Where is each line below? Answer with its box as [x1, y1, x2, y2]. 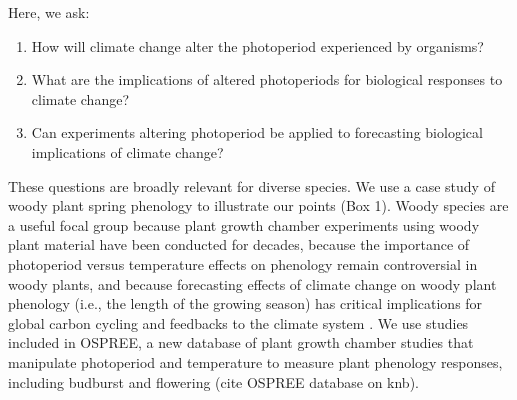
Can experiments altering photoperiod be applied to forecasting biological [31, 122, 483, 143]
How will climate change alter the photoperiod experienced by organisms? [31, 35, 484, 56]
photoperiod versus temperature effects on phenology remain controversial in [8, 253, 478, 274]
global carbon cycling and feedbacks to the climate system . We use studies [8, 312, 469, 333]
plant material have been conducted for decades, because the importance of [8, 234, 470, 255]
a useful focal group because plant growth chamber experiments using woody [8, 214, 480, 235]
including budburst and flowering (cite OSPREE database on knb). [8, 371, 419, 392]
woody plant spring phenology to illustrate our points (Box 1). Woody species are [8, 195, 509, 216]
